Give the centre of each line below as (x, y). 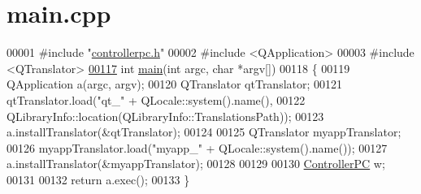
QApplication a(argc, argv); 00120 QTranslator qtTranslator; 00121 (175, 84)
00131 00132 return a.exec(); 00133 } (98, 179)
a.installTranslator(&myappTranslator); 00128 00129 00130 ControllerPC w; (196, 164)
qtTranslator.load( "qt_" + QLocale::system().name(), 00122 (156, 99)
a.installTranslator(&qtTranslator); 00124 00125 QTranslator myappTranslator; (204, 132)
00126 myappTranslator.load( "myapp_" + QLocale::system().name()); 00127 (197, 147)
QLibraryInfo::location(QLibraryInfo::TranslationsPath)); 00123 (165, 116)
